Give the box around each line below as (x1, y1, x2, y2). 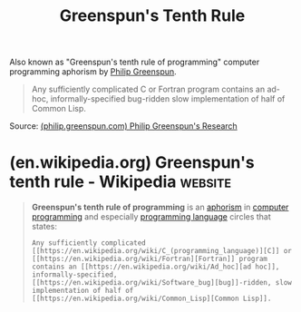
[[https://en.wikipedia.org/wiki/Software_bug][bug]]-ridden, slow (31, 278, 292, 288)
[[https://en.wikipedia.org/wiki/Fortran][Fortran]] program (31, 255, 268, 264)
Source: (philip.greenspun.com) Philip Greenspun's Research (9, 121, 238, 132)
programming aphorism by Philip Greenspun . (9, 66, 177, 77)
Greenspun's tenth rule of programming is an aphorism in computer (31, 201, 289, 213)
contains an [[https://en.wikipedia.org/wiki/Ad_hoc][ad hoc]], (31, 262, 280, 272)
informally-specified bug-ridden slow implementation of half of (50, 93, 286, 104)
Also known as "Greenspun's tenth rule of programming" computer (9, 56, 260, 68)
